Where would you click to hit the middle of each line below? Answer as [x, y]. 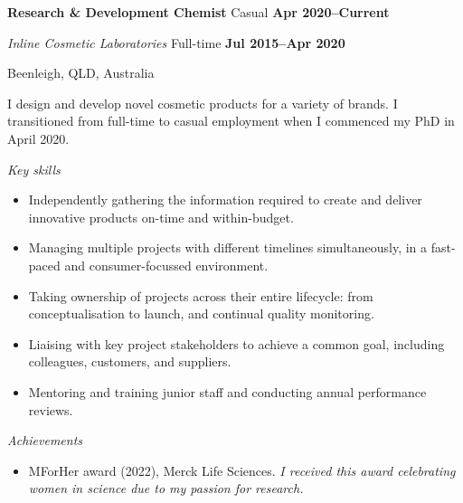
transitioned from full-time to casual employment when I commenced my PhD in [231, 121]
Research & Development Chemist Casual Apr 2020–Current [198, 12]
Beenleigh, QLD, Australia [81, 73]
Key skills [34, 169]
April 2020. [38, 138]
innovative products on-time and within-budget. [161, 217]
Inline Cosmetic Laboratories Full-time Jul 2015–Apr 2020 [176, 42]
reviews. [51, 409]
